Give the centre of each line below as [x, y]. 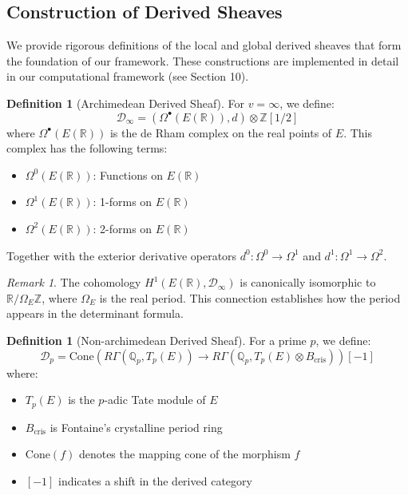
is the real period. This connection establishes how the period [250, 297]
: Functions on [128, 174]
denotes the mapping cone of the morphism [184, 454]
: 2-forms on [123, 228]
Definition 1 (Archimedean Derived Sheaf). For [126, 103]
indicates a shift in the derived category [155, 480]
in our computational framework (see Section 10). [128, 76]
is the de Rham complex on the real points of [221, 132]
